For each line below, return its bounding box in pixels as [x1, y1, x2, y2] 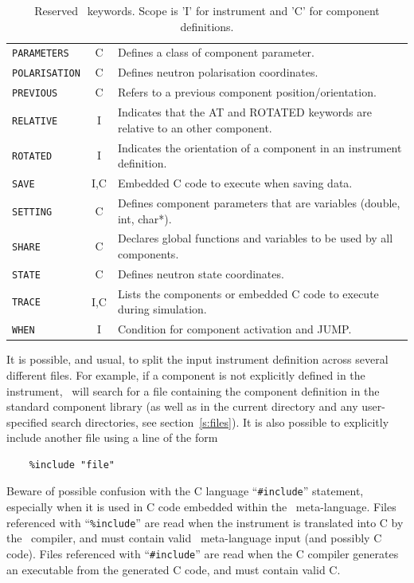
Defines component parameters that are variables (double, [117, 194, 400, 211]
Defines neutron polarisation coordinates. [117, 64, 318, 81]
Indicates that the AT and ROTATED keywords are [117, 104, 372, 120]
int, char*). [117, 210, 172, 227]
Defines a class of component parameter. [117, 44, 314, 61]
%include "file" [29, 459, 115, 471]
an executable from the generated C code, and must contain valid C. [6, 561, 341, 577]
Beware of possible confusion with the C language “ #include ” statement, [6, 483, 364, 499]
